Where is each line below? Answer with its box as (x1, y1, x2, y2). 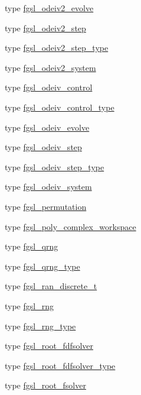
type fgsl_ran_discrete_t (5, 280, 97, 292)
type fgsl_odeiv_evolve (5, 121, 90, 133)
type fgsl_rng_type (5, 319, 76, 332)
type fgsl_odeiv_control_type (5, 101, 114, 113)
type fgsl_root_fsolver (5, 379, 86, 391)
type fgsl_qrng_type (5, 260, 80, 272)
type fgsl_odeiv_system (5, 180, 92, 193)
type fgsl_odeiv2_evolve (5, 2, 94, 14)
